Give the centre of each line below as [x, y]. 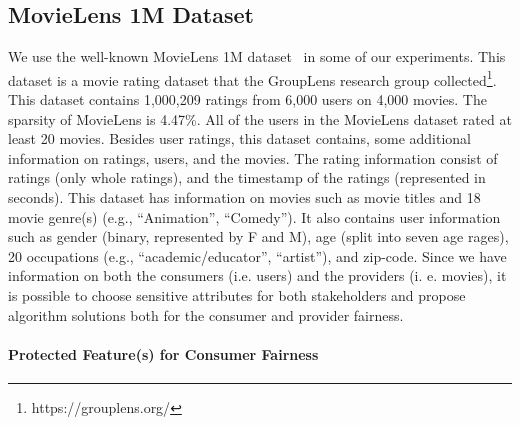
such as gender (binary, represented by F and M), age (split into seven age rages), [258, 236]
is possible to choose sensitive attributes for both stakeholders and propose [237, 294]
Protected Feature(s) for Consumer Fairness [163, 353]
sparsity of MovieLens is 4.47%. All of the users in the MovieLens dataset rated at [260, 118]
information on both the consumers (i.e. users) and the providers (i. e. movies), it [257, 275]
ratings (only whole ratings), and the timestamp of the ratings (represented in [247, 177]
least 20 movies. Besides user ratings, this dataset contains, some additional [239, 138]
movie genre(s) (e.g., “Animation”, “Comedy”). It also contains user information [254, 216]
